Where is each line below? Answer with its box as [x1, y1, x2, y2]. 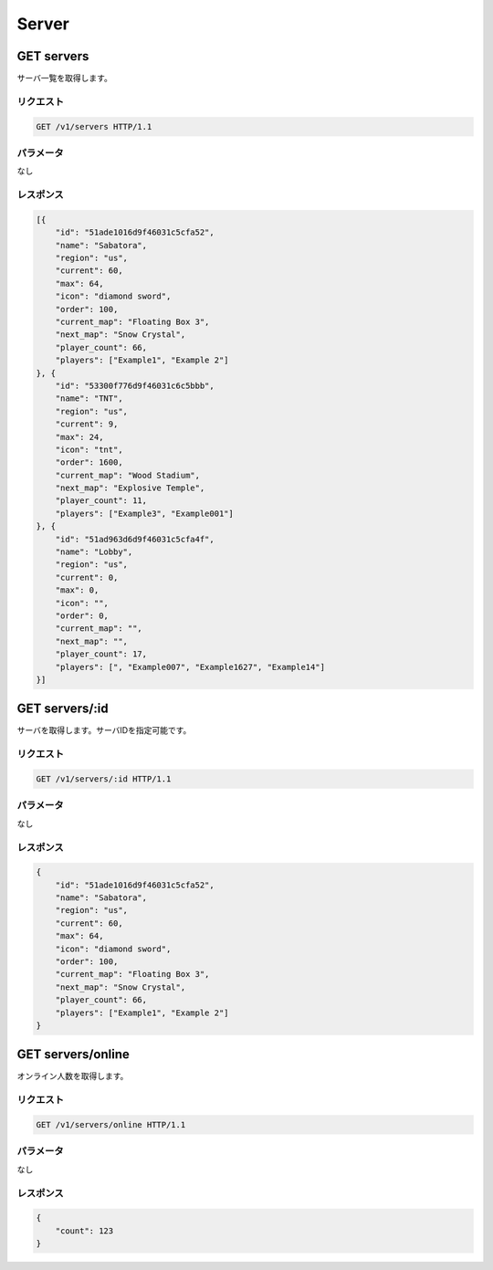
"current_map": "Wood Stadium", [55, 470, 201, 480]
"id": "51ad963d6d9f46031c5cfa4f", [55, 534, 215, 544]
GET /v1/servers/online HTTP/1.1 [36, 1119, 186, 1130]
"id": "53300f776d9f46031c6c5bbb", [55, 380, 215, 391]
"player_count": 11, [55, 496, 148, 506]
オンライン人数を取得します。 [16, 1071, 129, 1082]
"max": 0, [55, 585, 100, 595]
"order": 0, [55, 611, 110, 621]
